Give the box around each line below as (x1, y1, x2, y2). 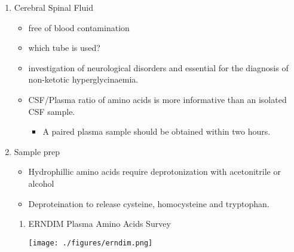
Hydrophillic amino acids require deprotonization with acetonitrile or (28, 165, 281, 178)
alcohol (28, 177, 54, 189)
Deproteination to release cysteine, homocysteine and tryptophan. (28, 197, 269, 210)
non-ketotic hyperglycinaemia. (28, 73, 139, 86)
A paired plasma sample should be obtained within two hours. (42, 125, 271, 138)
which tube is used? (28, 41, 100, 54)
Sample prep (14, 145, 60, 157)
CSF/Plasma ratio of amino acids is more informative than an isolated (28, 93, 287, 105)
